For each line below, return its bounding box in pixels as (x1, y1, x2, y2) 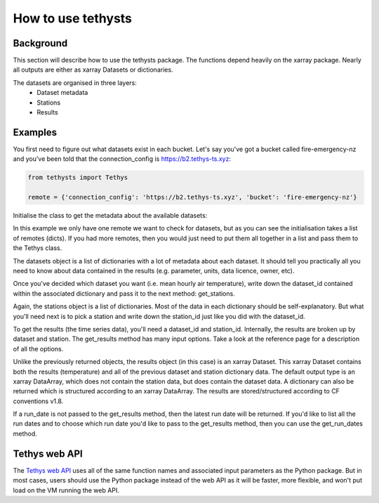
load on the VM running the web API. (13, 485, 119, 495)
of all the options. (13, 344, 64, 353)
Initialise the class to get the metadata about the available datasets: (13, 211, 208, 220)
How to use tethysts (13, 11, 133, 26)
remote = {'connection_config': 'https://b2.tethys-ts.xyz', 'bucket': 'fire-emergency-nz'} (27, 193, 357, 202)
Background (13, 37, 68, 49)
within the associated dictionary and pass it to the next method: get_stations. (13, 289, 235, 298)
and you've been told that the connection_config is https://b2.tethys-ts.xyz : (13, 155, 232, 163)
